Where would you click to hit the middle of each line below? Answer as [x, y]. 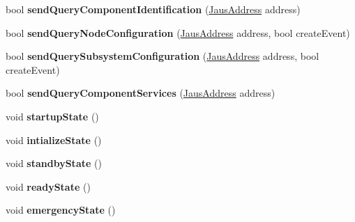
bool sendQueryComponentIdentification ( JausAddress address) [153, 9]
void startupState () [52, 116]
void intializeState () [54, 140]
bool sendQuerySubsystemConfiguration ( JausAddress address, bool [163, 56]
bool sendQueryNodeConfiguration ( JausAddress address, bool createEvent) [178, 32]
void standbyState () [54, 163]
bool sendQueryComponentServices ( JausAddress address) [141, 93]
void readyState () [48, 186]
